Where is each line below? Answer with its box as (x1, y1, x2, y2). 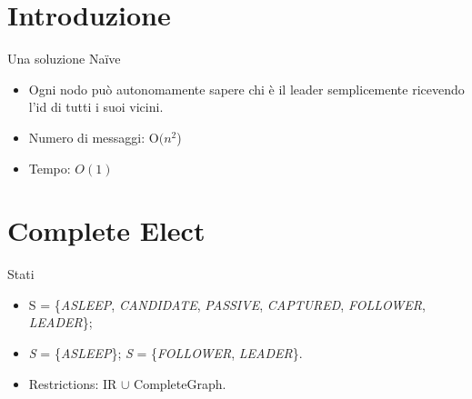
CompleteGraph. (134, 374, 226, 393)
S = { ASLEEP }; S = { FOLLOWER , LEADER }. (28, 344, 303, 362)
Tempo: (28, 158, 71, 177)
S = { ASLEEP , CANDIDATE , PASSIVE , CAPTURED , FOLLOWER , (28, 294, 426, 314)
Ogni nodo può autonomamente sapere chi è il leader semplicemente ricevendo (28, 79, 465, 98)
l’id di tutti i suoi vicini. (28, 97, 164, 116)
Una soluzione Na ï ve (7, 49, 121, 68)
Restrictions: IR (28, 374, 117, 393)
